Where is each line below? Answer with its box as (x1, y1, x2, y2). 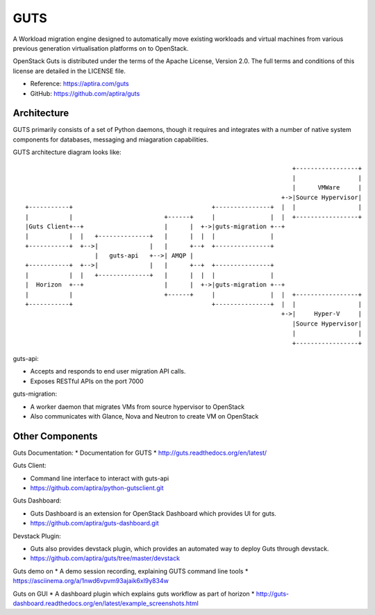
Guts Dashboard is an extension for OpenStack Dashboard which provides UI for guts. (30, 509, 277, 517)
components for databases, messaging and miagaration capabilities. (12, 135, 208, 144)
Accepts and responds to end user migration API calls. (30, 367, 186, 376)
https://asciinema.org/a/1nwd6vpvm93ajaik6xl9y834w (12, 577, 169, 585)
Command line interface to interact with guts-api (30, 474, 169, 482)
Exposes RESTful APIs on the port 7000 (30, 377, 144, 385)
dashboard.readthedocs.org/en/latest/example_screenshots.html (12, 599, 199, 607)
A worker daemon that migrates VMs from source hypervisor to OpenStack (30, 403, 245, 411)
